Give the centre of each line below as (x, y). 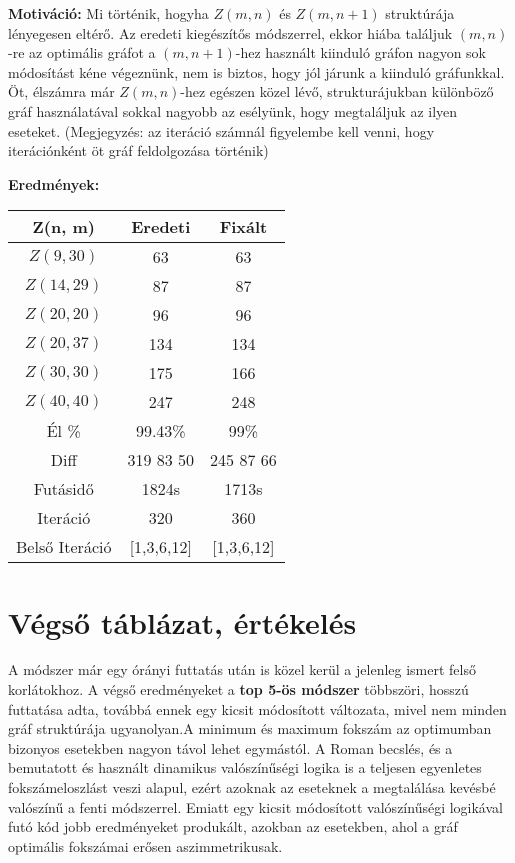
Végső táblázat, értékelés (182, 621)
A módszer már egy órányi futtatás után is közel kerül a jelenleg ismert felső (242, 669)
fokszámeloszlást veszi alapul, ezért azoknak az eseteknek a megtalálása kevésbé (252, 787)
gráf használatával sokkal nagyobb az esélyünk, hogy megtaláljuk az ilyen (233, 110)
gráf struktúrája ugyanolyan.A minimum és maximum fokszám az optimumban (250, 728)
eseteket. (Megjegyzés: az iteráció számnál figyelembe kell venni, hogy (221, 130)
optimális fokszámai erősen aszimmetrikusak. (145, 845)
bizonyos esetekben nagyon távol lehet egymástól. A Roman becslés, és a (230, 747)
